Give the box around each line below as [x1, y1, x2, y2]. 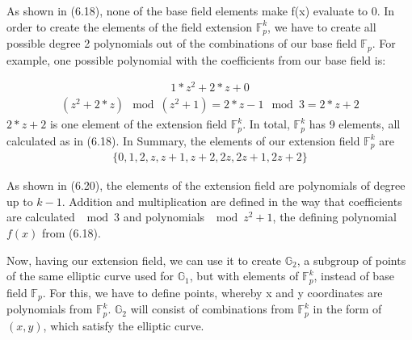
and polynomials [123, 208, 205, 225]
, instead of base [313, 267, 394, 284]
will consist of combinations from [130, 300, 294, 317]
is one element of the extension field [49, 115, 228, 132]
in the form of [313, 300, 382, 317]
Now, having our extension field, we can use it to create [6, 251, 282, 268]
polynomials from [6, 300, 93, 317]
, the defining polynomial [272, 208, 397, 225]
